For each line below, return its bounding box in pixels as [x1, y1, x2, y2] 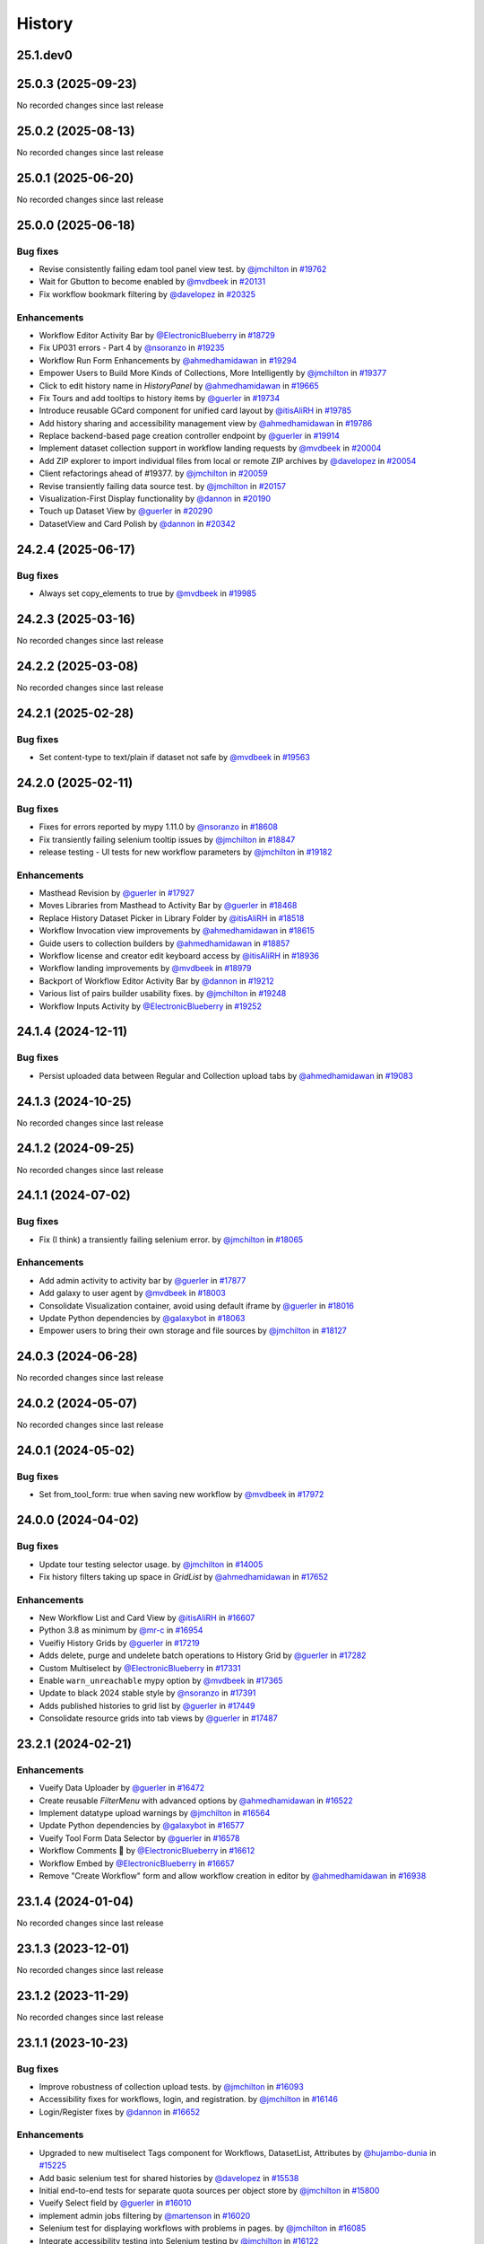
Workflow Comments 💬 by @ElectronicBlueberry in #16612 [39, 1845, 255, 1856]
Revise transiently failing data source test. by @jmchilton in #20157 [39, 480, 287, 491]
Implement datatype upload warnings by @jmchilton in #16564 [39, 1808, 271, 1819]
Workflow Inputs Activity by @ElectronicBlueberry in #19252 [39, 1001, 262, 1012]
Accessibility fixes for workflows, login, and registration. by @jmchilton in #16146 [39, 2094, 338, 2105]
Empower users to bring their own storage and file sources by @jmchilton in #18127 [39, 1325, 347, 1337]
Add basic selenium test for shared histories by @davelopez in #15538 [39, 2172, 299, 2183]
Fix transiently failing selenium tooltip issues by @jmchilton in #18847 [39, 834, 296, 845]
